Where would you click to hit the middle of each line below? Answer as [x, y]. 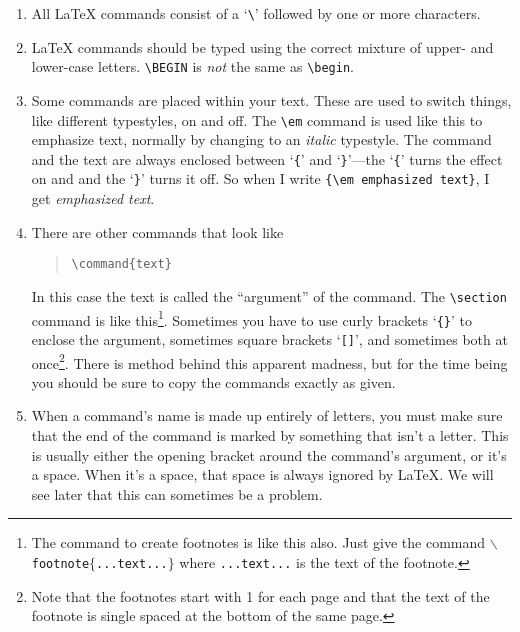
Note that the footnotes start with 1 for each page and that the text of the [260, 595]
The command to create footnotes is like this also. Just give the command [258, 542]
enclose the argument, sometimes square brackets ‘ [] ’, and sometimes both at [269, 338]
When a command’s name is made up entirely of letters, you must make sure [267, 415]
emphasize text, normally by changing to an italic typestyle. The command [261, 139]
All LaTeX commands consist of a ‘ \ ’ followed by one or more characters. [256, 13]
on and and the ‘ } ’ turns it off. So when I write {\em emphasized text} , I [260, 178]
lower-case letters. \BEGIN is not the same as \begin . [192, 66]
